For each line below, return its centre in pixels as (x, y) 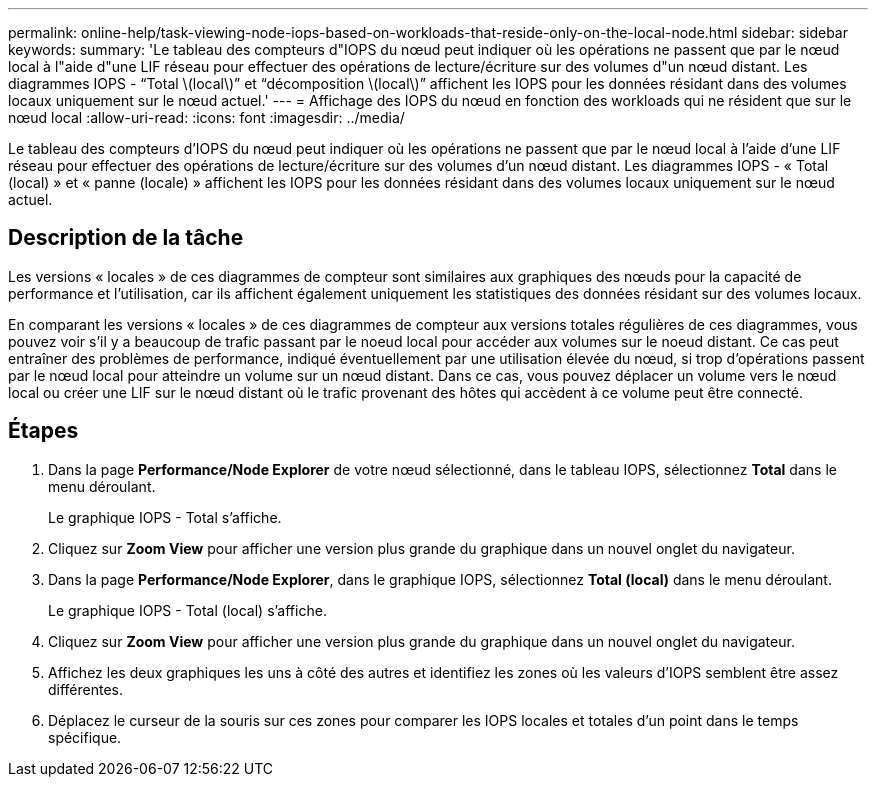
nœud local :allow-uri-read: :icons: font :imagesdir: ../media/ (206, 117)
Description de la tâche (126, 238)
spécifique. (85, 737)
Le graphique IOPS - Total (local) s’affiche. (187, 610)
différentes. (86, 689)
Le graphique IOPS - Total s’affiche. (165, 517)
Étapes (43, 431)
